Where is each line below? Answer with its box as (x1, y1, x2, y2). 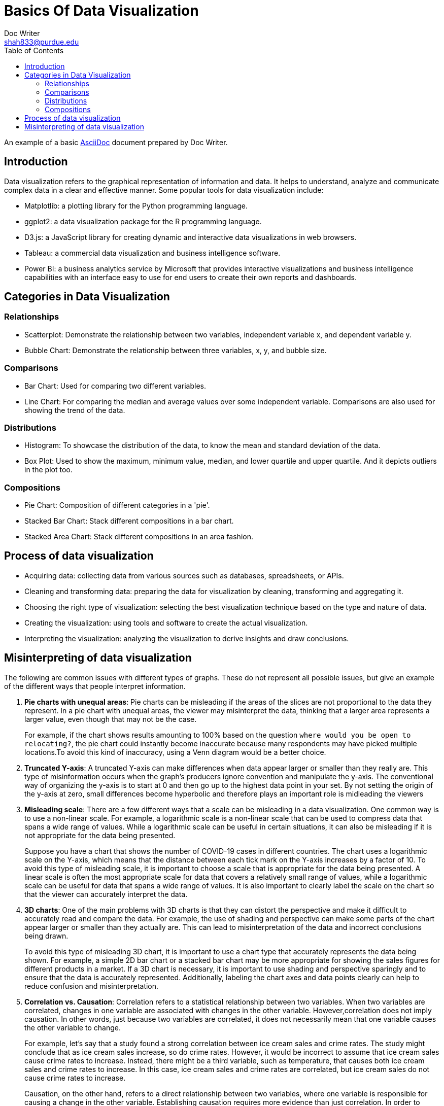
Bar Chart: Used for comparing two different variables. (24, 381, 207, 390)
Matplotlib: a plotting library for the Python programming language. (24, 201, 248, 210)
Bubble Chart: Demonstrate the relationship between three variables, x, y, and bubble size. (24, 345, 327, 355)
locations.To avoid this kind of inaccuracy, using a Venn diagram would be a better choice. (24, 747, 326, 756)
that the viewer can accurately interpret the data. (24, 889, 188, 898)
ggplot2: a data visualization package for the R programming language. (24, 217, 262, 226)
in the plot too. (24, 465, 73, 474)
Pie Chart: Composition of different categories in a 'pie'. (24, 501, 210, 510)
